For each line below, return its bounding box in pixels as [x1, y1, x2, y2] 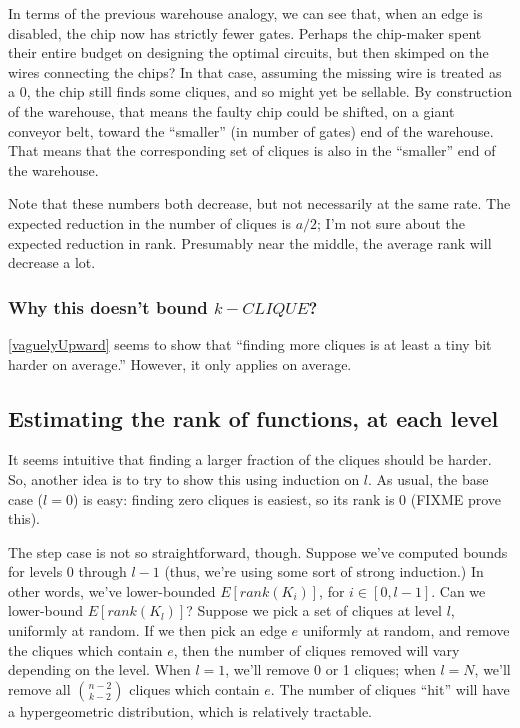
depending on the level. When [8, 659, 191, 680]
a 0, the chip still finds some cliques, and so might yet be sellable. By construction [8, 81, 512, 102]
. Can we [431, 580, 486, 601]
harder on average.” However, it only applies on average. [8, 353, 352, 374]
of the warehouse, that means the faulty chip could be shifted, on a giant [8, 100, 455, 121]
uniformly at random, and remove [302, 620, 510, 641]
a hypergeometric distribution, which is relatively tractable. [8, 700, 372, 721]
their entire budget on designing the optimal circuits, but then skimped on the [8, 42, 489, 63]
